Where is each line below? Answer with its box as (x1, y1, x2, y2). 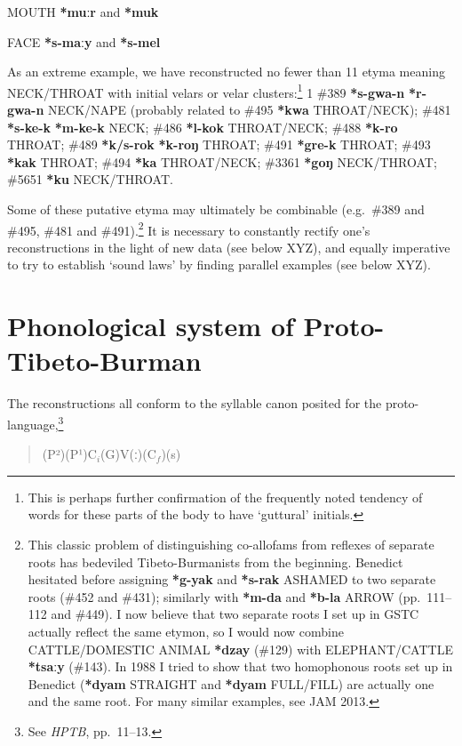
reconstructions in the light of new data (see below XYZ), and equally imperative (7, 237, 450, 256)
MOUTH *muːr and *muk (7, 3, 159, 20)
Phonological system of (7, 308, 294, 344)
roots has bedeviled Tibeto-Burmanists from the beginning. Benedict (28, 552, 403, 571)
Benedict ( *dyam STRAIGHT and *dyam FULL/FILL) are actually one (28, 674, 434, 693)
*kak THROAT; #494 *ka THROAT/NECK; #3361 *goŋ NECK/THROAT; (7, 152, 437, 171)
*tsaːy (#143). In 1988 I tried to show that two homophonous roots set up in (28, 657, 453, 676)
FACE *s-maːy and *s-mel (7, 32, 161, 51)
